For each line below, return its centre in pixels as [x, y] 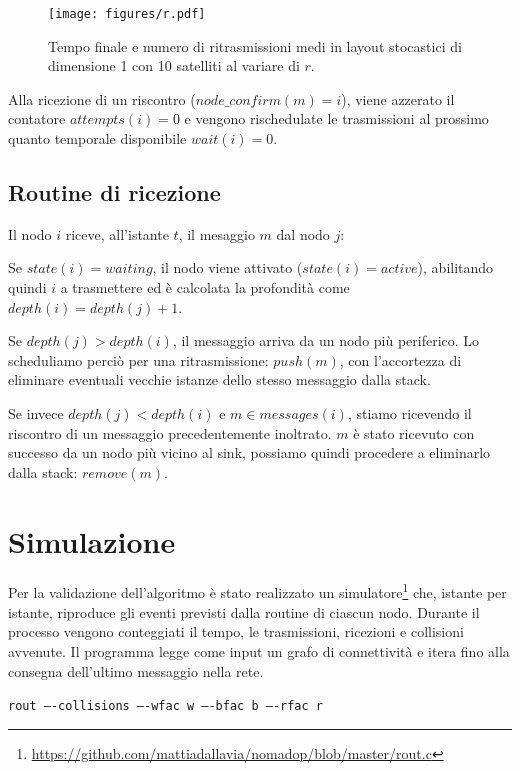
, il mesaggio [216, 233]
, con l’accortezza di [400, 359]
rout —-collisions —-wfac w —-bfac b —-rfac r [165, 706]
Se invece [36, 412]
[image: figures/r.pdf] [127, 14]
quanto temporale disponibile [97, 138]
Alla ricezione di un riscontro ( [102, 98]
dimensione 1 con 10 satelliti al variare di [174, 65]
